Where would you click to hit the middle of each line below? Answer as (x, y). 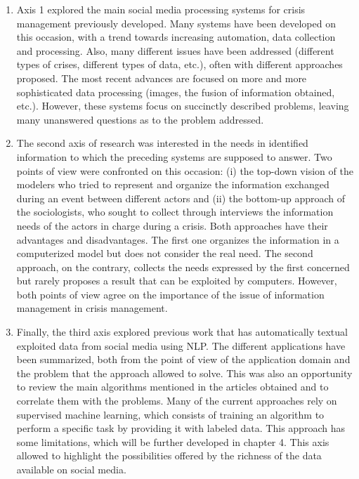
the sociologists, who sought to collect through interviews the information (175, 212)
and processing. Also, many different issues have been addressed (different (175, 50)
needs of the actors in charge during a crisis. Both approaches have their (172, 225)
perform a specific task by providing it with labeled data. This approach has (181, 428)
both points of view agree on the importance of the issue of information (170, 294)
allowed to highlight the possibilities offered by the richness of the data (169, 455)
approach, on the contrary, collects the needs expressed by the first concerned (183, 267)
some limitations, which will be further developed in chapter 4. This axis (173, 441)
